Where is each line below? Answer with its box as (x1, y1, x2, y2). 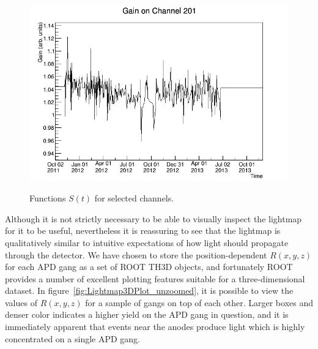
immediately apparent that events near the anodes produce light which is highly (5, 320, 305, 333)
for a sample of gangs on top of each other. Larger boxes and (85, 296, 314, 309)
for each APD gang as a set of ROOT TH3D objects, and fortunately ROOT (5, 260, 293, 273)
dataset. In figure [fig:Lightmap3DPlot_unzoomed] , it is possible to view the (5, 284, 294, 297)
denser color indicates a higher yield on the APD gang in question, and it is (5, 308, 289, 321)
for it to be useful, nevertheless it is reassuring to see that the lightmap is (5, 224, 281, 237)
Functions (29, 192, 66, 205)
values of (5, 296, 37, 309)
